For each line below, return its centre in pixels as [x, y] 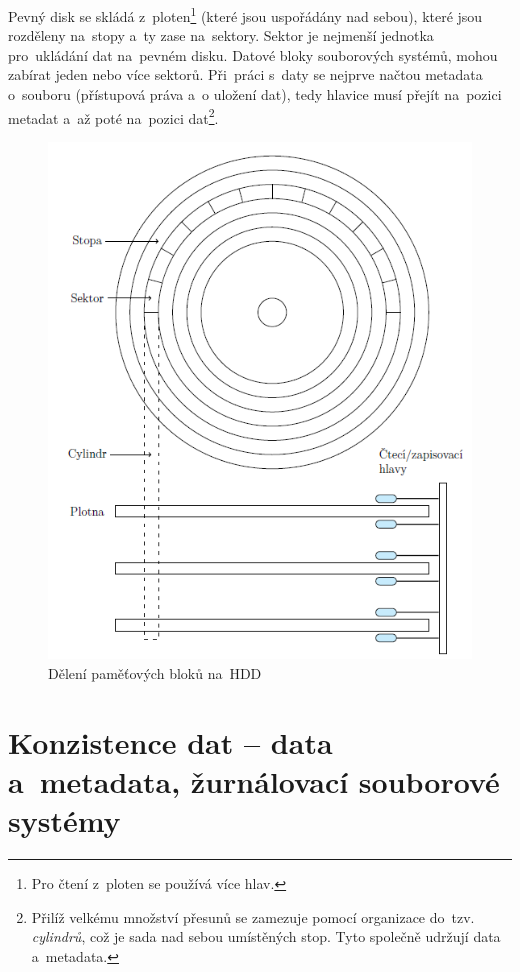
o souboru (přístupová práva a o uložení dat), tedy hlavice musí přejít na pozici [255, 94]
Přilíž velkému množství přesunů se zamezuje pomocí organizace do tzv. [253, 916]
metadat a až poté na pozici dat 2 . [113, 116]
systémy [64, 820]
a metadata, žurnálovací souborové [254, 780]
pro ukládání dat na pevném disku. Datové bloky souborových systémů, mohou [253, 54]
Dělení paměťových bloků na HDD [155, 672]
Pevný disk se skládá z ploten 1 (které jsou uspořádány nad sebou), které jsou [245, 14]
